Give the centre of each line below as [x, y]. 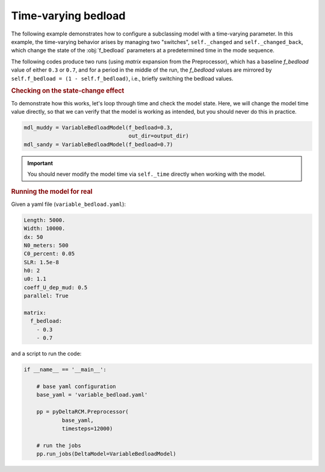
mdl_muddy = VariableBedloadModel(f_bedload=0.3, [98, 127]
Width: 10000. [45, 228]
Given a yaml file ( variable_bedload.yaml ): [69, 204]
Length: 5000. [45, 220]
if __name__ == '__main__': [65, 370]
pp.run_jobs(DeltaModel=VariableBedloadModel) [107, 454]
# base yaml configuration [76, 386]
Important [40, 163]
